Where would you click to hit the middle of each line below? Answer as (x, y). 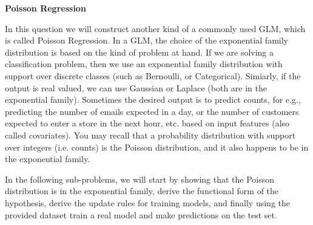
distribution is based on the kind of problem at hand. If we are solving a (140, 52)
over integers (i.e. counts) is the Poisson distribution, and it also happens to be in (157, 147)
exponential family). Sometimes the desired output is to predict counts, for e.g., (153, 99)
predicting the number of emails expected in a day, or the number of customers (152, 111)
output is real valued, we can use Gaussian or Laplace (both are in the (136, 87)
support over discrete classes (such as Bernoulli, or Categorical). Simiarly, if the (153, 75)
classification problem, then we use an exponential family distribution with (144, 64)
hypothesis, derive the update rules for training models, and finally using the (147, 202)
